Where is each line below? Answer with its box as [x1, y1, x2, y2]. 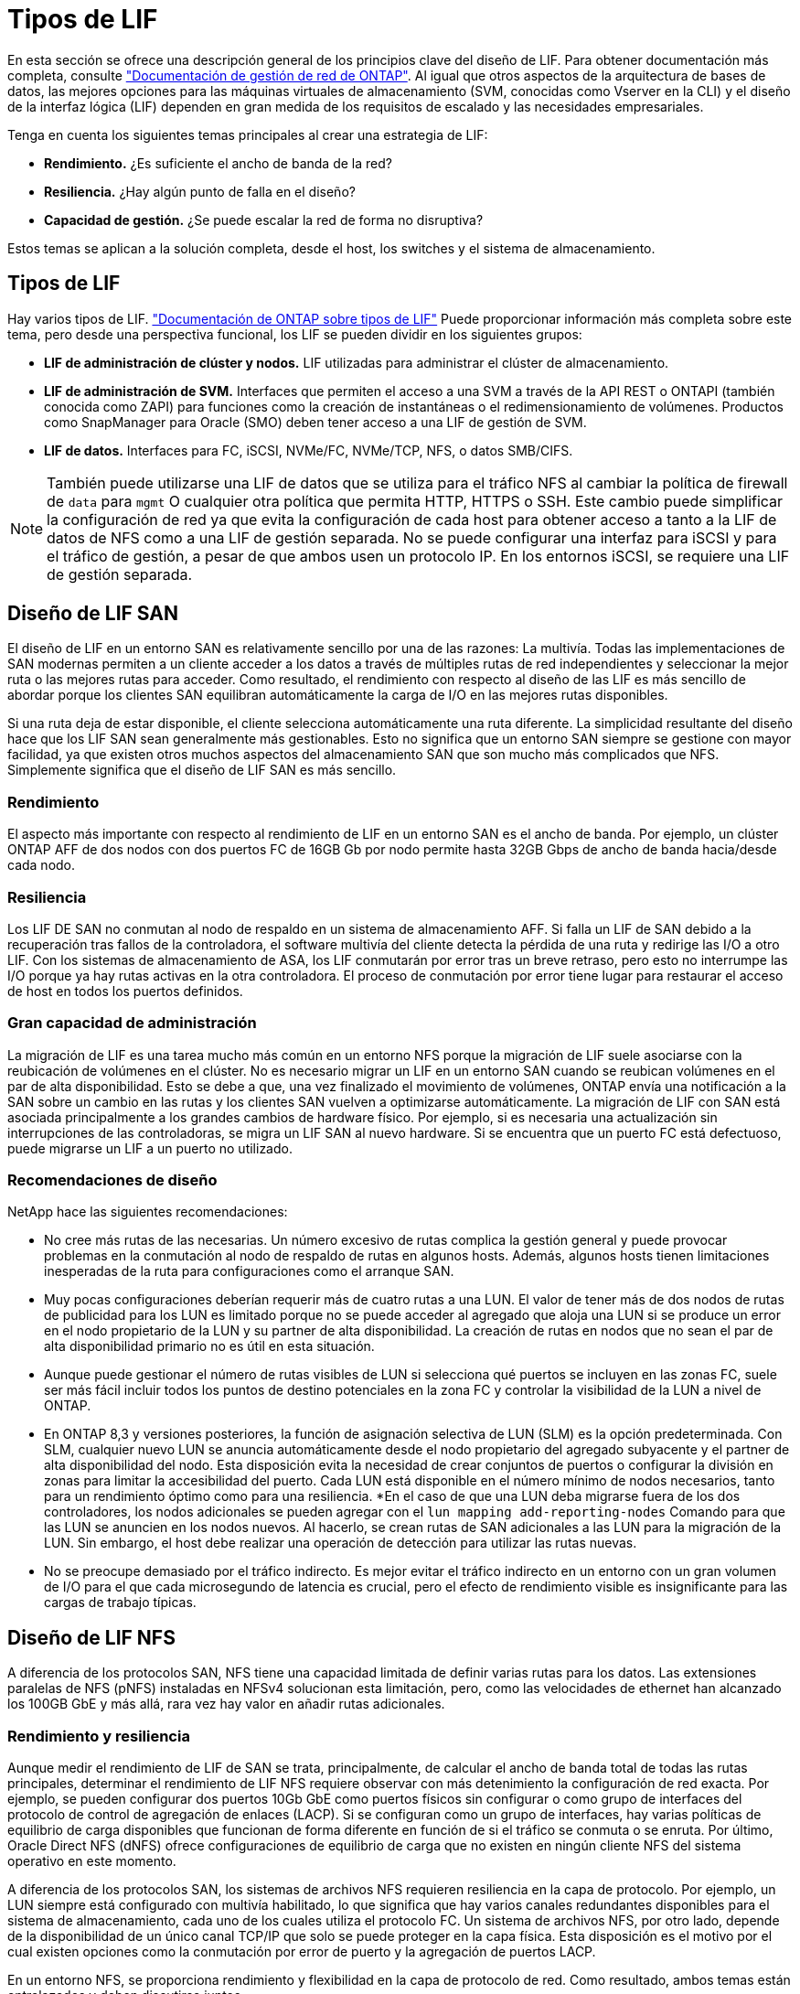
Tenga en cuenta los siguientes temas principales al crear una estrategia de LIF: [7, 126, 488, 143]
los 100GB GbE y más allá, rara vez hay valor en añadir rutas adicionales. [7, 1696, 445, 1712]
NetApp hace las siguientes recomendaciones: [7, 1204, 288, 1220]
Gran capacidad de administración [7, 1013, 257, 1033]
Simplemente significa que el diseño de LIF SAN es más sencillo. [7, 762, 397, 778]
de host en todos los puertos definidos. [7, 982, 243, 999]
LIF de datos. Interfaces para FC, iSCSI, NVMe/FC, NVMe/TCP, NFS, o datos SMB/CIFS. [44, 442, 573, 458]
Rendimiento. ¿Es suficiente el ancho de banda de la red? [44, 155, 392, 171]
